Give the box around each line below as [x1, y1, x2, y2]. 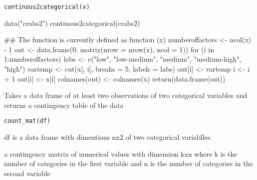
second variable [4, 168, 51, 178]
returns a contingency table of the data [4, 99, 124, 110]
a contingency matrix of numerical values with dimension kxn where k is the [4, 148, 238, 159]
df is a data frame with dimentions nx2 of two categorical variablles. [4, 132, 213, 142]
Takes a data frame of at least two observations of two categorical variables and [4, 90, 248, 100]
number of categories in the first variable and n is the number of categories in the [4, 158, 253, 169]
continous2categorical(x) [4, 3, 90, 10]
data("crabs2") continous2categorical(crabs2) [4, 17, 140, 28]
